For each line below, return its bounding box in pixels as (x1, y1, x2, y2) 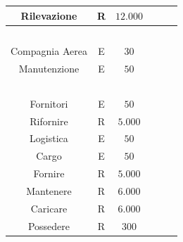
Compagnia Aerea (11, 44, 87, 58)
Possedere (27, 218, 70, 233)
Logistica (30, 131, 68, 146)
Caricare (30, 200, 68, 215)
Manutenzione (18, 61, 80, 76)
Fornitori (30, 96, 68, 110)
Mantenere (26, 183, 72, 198)
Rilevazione (20, 8, 77, 23)
